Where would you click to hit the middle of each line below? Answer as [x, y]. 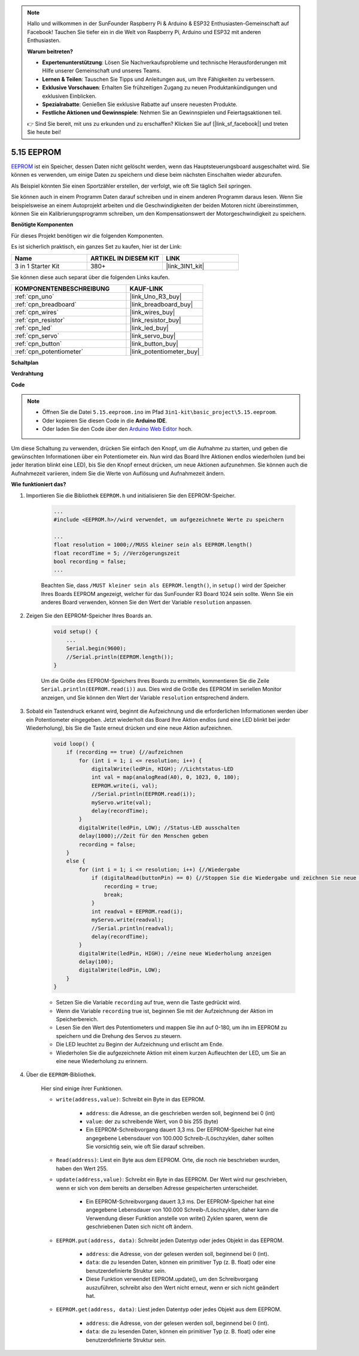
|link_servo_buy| [153, 335]
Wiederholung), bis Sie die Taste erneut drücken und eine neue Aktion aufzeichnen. [129, 728]
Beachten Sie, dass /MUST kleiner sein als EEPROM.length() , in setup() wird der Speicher [164, 585]
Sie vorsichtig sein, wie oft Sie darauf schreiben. [145, 1146]
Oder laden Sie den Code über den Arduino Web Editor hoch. [117, 429]
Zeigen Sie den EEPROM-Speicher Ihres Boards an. [89, 616]
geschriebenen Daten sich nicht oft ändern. [139, 1227]
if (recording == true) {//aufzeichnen [125, 752]
